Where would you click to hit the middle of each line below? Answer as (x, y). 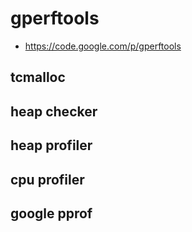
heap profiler (51, 145)
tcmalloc (38, 77)
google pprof (51, 213)
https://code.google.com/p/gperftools (103, 46)
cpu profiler (47, 179)
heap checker (54, 111)
